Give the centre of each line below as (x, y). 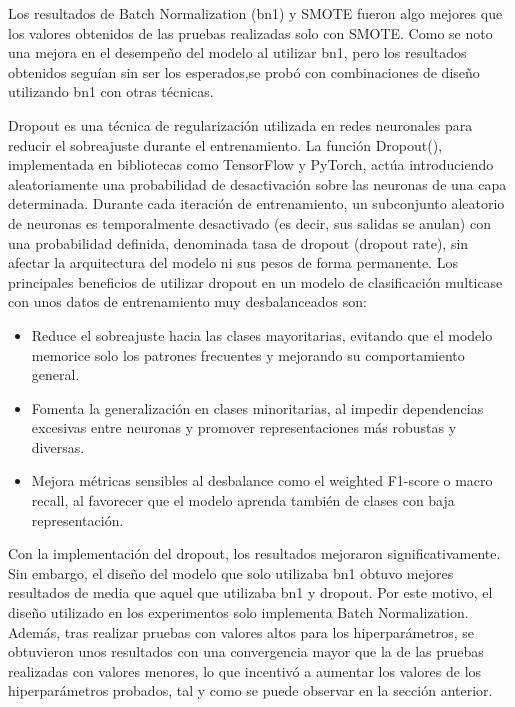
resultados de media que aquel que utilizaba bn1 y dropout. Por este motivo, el (250, 592)
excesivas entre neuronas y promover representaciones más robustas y (244, 427)
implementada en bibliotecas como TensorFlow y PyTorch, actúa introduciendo (251, 164)
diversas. (58, 446)
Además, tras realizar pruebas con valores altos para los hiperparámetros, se (241, 631)
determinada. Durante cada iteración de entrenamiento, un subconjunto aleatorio (256, 203)
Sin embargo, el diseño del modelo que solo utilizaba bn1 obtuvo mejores (231, 572)
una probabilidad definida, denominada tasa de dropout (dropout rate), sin (238, 242)
